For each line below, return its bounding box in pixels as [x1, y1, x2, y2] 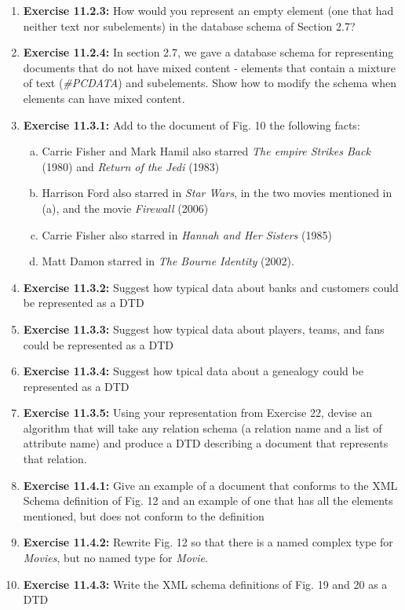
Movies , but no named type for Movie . [23, 550, 208, 566]
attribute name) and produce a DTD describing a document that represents [23, 435, 389, 451]
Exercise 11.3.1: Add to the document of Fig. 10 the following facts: [23, 116, 360, 133]
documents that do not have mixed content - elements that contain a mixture [23, 59, 396, 75]
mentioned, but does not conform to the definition [23, 507, 265, 524]
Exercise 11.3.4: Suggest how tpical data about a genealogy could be [23, 363, 363, 379]
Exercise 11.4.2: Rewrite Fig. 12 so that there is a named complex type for [23, 534, 393, 550]
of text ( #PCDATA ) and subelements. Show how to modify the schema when [23, 75, 397, 91]
